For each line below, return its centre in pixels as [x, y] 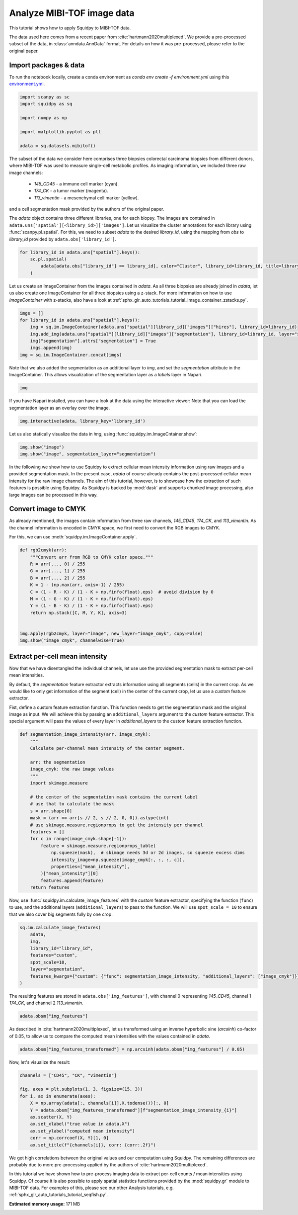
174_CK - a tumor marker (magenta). [71, 191]
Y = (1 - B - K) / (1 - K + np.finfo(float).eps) [92, 606]
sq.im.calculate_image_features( [60, 927]
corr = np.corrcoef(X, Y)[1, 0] [70, 1138]
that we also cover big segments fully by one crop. [61, 914]
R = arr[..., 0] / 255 [58, 564]
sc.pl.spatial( [48, 259]
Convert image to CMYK [48, 509]
